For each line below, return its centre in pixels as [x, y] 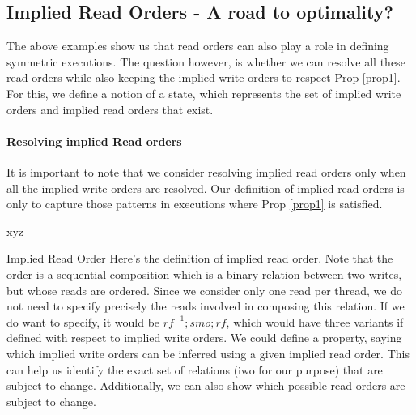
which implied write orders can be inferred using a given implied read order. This [208, 353]
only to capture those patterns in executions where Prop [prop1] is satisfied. [195, 204]
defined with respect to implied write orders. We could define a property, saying [204, 338]
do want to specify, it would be [83, 321]
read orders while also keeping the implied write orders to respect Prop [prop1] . [204, 77]
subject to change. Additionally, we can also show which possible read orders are [206, 385]
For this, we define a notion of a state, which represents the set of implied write [204, 93]
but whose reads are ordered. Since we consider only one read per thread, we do [204, 290]
